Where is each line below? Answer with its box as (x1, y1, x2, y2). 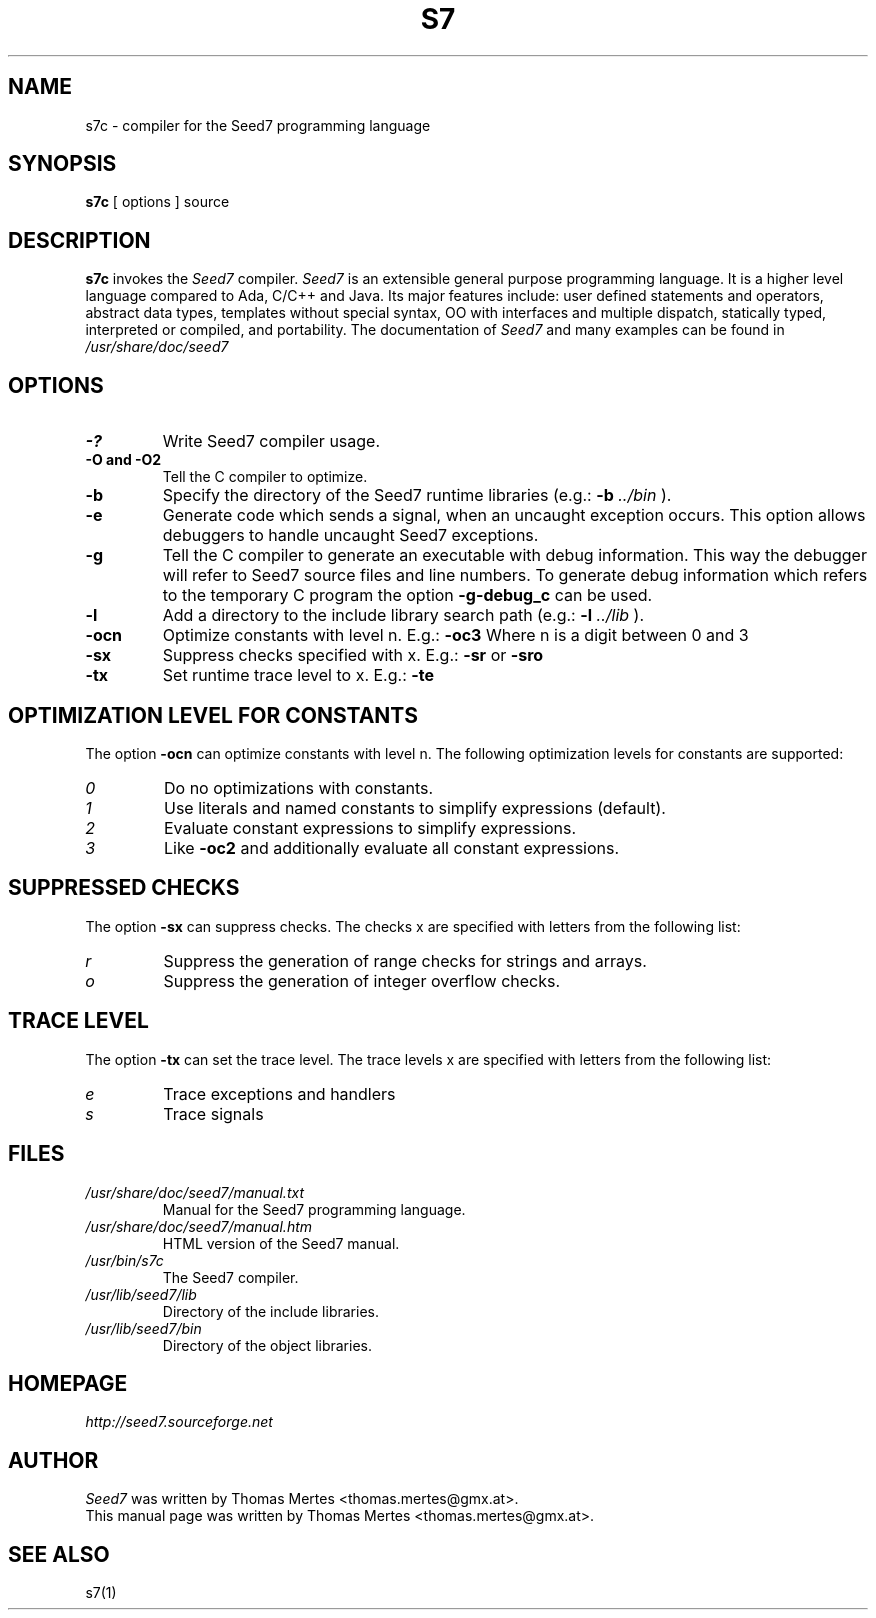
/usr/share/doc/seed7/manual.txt (85, 1183, 304, 1201)
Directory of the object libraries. (162, 1336, 372, 1354)
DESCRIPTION (8, 227, 151, 253)
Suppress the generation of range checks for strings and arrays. (163, 950, 647, 971)
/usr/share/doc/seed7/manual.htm (85, 1217, 313, 1235)
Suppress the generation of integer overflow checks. (163, 970, 561, 991)
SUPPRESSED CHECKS (8, 875, 240, 901)
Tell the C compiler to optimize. (162, 468, 368, 486)
